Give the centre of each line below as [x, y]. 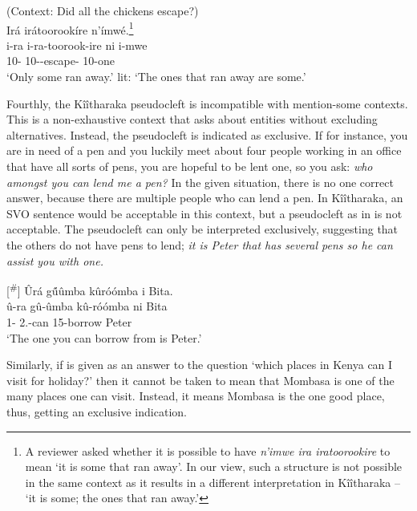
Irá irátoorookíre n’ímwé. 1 [70, 28]
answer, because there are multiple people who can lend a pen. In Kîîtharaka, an [205, 198]
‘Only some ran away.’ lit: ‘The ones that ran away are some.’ [156, 77]
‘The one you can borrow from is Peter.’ [104, 337]
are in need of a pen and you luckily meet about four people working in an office [204, 150]
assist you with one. [55, 260]
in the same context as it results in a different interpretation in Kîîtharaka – [213, 482]
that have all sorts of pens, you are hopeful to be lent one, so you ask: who [190, 166]
